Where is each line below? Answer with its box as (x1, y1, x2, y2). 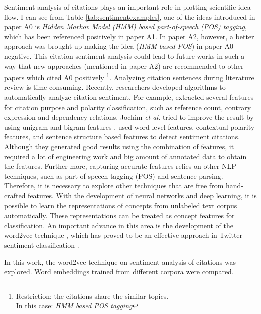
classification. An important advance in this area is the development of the (4, 220, 233, 230)
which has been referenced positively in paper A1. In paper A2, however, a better (4, 31, 254, 41)
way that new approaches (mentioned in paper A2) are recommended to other (4, 60, 244, 71)
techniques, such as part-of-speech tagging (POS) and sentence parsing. (4, 170, 223, 181)
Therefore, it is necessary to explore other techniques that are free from (4, 180, 224, 191)
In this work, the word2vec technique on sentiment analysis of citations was (4, 256, 236, 267)
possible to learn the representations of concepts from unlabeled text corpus (4, 200, 237, 211)
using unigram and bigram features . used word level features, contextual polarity (4, 121, 255, 132)
